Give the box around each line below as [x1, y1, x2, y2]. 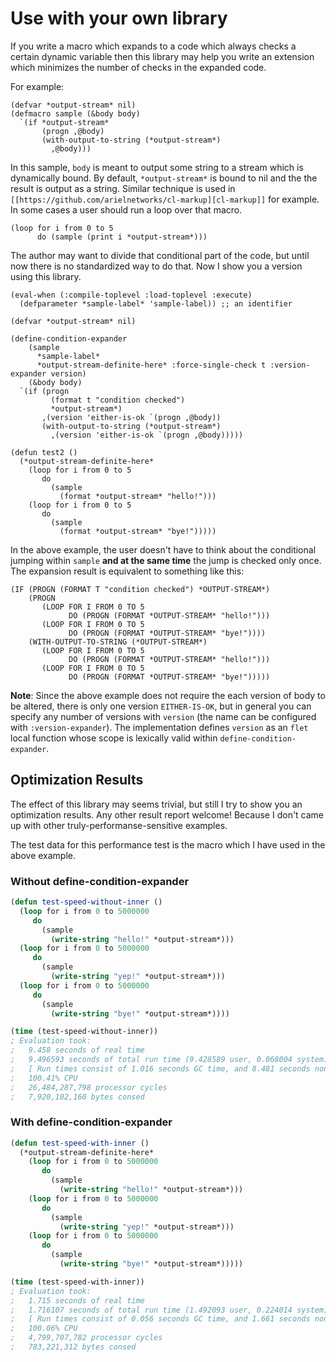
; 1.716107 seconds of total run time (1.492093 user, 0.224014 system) [10, 1305, 329, 1315]
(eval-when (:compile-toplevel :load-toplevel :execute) [10, 290, 253, 300]
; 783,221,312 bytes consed [10, 1342, 137, 1352]
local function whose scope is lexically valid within [10, 732, 218, 744]
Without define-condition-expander [10, 874, 190, 888]
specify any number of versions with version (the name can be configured [10, 710, 317, 722]
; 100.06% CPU [10, 1323, 78, 1334]
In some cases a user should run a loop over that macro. [10, 203, 243, 216]
